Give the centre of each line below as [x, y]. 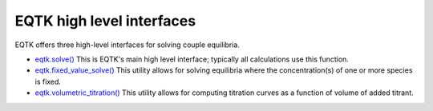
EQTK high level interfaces [105, 21]
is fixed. [48, 81]
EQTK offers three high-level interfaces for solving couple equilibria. [127, 45]
